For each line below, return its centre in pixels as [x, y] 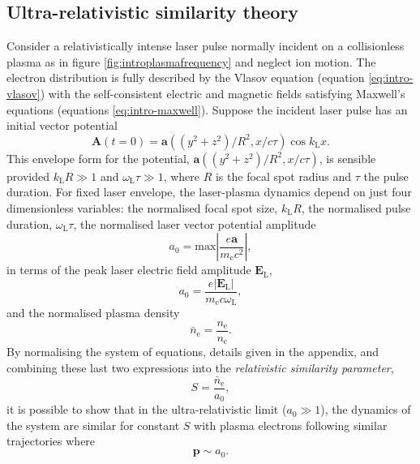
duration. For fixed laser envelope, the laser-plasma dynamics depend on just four [209, 192]
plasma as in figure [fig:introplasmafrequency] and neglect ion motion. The [191, 61]
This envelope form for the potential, [98, 158]
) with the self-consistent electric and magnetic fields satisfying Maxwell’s [223, 93]
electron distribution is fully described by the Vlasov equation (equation [186, 77]
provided [28, 176]
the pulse [386, 176]
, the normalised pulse [356, 207]
